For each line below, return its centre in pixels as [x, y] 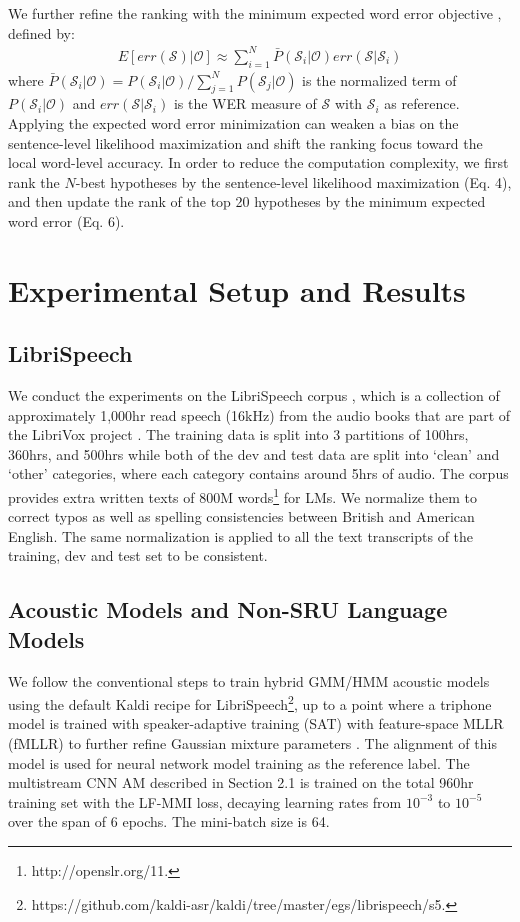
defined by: [41, 32]
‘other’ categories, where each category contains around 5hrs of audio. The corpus [258, 473]
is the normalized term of [379, 79]
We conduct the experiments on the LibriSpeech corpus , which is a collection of [254, 395]
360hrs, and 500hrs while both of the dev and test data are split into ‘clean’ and [254, 453]
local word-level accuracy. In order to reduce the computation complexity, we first [258, 162]
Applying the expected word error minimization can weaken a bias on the [233, 122]
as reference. [422, 103]
